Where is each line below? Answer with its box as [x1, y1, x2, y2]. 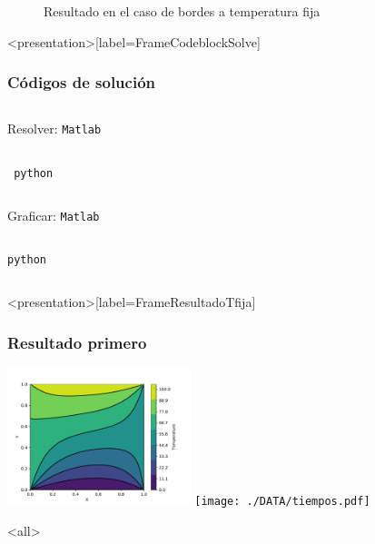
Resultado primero [7, 331, 147, 353]
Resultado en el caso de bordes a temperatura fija [44, 2, 321, 20]
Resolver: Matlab [7, 119, 102, 138]
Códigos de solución [7, 71, 155, 94]
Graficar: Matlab [7, 205, 100, 224]
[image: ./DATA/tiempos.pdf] [194, 495, 370, 509]
